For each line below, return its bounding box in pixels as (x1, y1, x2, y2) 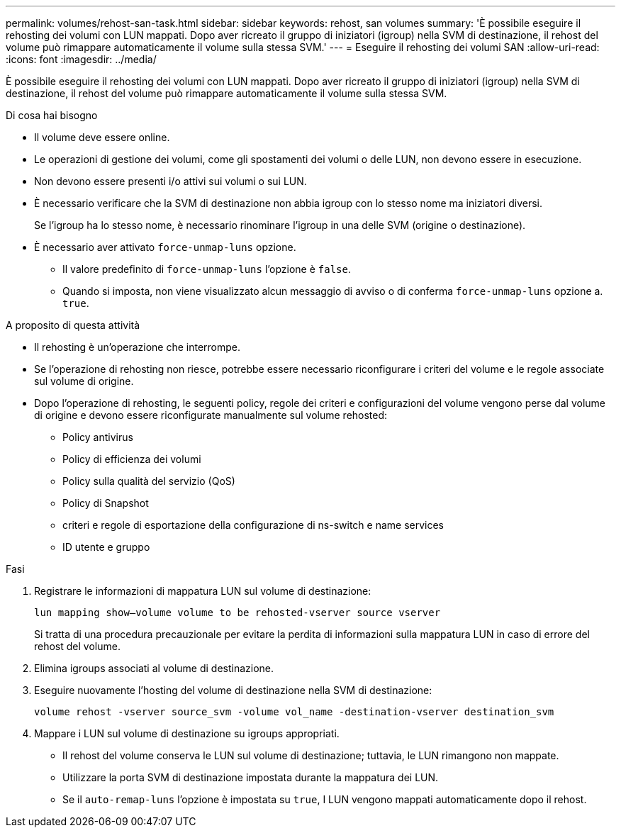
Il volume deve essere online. (34, 131, 170, 143)
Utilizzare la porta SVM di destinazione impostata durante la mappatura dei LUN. (62, 771, 439, 783)
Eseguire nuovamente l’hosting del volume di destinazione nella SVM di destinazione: (34, 684, 432, 696)
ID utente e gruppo (62, 541, 150, 553)
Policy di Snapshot (62, 497, 149, 509)
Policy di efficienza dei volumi (62, 453, 201, 465)
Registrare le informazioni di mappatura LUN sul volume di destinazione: (34, 585, 371, 597)
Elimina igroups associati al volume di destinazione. (34, 662, 274, 674)
